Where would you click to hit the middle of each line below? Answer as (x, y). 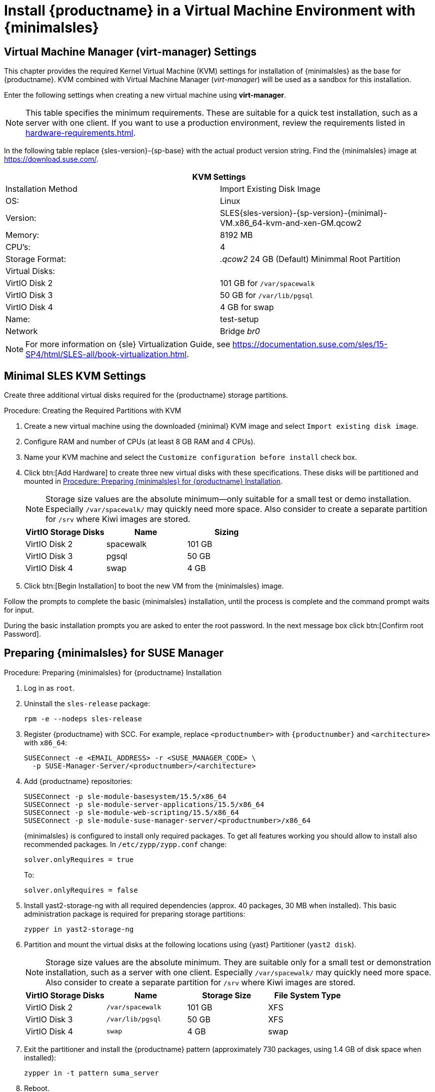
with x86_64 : (46, 742)
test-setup (239, 319)
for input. (19, 610)
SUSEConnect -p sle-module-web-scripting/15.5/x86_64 (131, 812)
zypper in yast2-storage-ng (79, 929)
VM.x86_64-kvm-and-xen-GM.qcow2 (291, 223)
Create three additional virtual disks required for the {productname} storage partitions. (146, 395)
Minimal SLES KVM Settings (75, 376)
